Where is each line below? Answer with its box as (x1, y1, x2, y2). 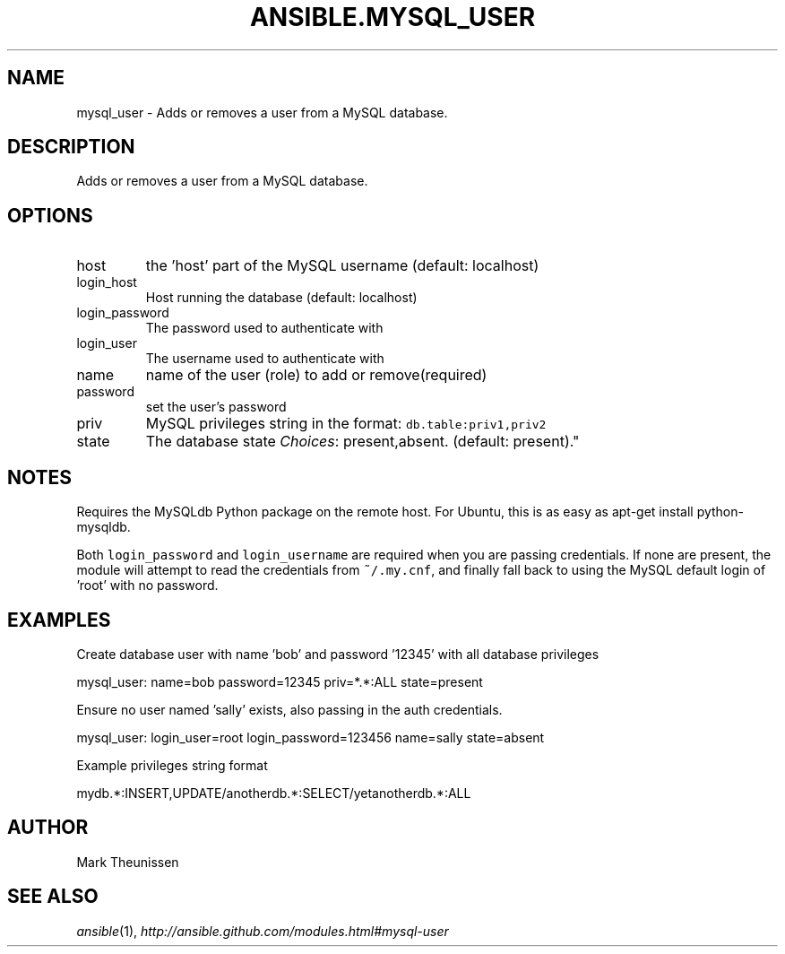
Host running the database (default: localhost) (145, 290, 418, 306)
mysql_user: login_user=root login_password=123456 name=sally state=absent (76, 729, 545, 745)
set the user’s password (145, 399, 287, 415)
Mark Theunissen (76, 854, 179, 870)
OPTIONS (7, 204, 93, 227)
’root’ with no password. (76, 577, 219, 594)
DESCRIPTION (7, 135, 135, 159)
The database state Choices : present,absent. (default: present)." (145, 432, 580, 451)
